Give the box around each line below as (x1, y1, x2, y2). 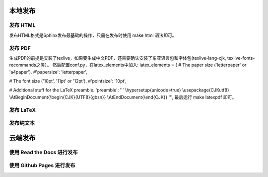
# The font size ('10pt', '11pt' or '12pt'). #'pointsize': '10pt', (9, 78, 127, 84)
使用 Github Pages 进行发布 (9, 162, 75, 169)
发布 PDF (9, 45, 31, 52)
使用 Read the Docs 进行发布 (9, 149, 78, 156)
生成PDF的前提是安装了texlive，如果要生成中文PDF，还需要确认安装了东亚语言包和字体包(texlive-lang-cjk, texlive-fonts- (9, 55, 255, 61)
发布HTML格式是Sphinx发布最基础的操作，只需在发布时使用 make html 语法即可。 (9, 32, 177, 38)
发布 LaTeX (9, 106, 36, 113)
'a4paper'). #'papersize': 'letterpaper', (9, 69, 88, 75)
